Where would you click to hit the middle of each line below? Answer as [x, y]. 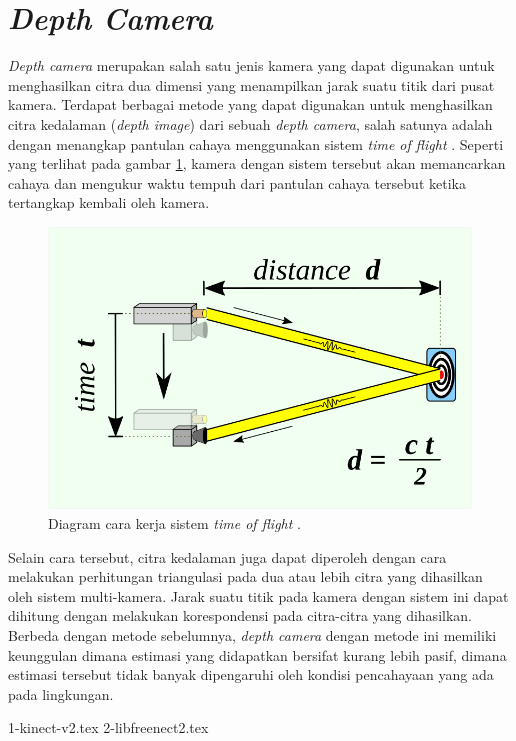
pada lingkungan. [61, 693]
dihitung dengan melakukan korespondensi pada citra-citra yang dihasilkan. [240, 615]
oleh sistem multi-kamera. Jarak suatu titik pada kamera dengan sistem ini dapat [258, 595]
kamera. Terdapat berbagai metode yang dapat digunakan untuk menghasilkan [250, 104]
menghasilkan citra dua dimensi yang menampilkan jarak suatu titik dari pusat [251, 84]
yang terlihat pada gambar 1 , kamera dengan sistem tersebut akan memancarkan [257, 163]
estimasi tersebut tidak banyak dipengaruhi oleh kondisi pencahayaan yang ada [251, 674]
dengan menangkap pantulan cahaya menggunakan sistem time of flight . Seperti [256, 143]
